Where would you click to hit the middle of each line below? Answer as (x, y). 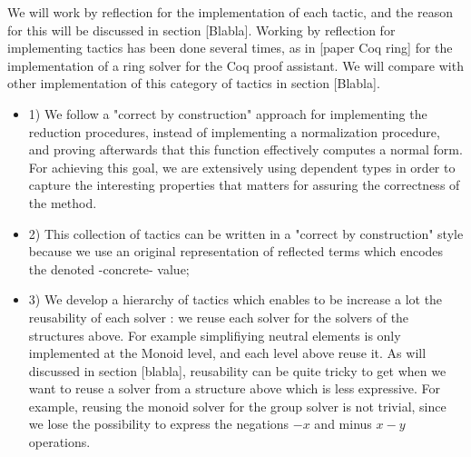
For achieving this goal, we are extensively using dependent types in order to (242, 167)
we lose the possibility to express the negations (159, 424)
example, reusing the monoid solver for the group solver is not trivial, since (237, 406)
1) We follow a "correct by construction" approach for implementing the (228, 113)
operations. (59, 442)
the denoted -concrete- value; (109, 268)
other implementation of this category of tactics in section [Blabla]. (194, 83)
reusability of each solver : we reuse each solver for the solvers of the (219, 317)
